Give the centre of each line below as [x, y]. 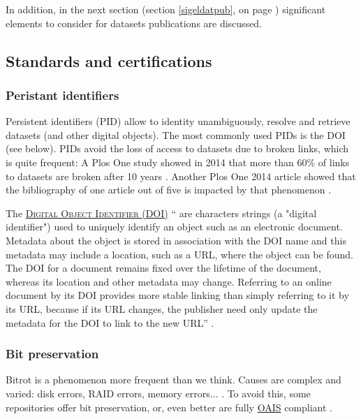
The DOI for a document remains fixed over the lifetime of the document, [163, 268]
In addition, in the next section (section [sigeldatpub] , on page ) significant [166, 9]
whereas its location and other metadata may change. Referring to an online [169, 281]
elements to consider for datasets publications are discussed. [134, 23]
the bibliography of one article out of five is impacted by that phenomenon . [169, 190]
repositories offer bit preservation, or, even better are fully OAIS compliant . [169, 407]
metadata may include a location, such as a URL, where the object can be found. [179, 254]
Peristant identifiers [62, 95]
